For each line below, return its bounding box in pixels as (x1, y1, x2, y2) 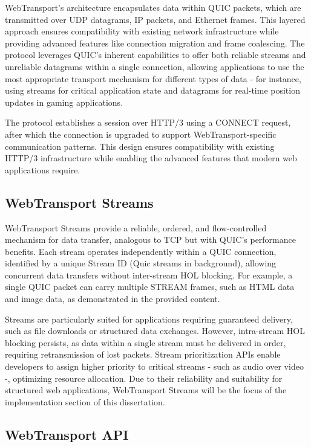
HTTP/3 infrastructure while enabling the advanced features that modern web (5, 152, 297, 164)
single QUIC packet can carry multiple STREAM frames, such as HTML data (5, 280, 295, 293)
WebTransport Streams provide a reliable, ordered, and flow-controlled (5, 221, 267, 234)
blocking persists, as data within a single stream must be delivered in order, (5, 336, 286, 349)
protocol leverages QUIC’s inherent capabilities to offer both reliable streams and (5, 48, 306, 61)
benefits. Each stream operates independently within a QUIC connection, (5, 245, 277, 257)
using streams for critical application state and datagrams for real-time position (5, 84, 300, 97)
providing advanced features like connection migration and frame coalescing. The (5, 36, 305, 49)
